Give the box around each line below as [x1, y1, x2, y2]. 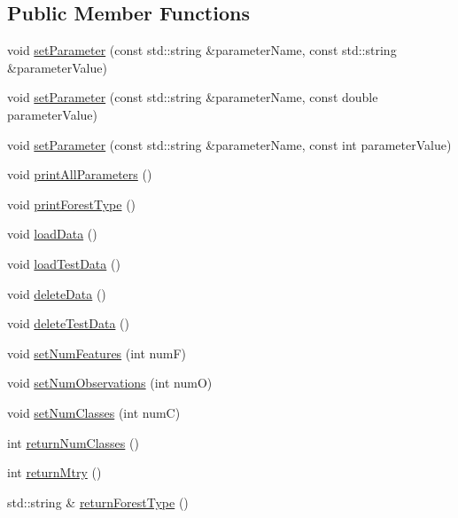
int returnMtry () [7, 463, 102, 482]
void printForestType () [7, 194, 136, 213]
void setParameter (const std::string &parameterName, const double [7, 88, 378, 106]
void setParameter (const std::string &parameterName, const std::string [7, 41, 397, 59]
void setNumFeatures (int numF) [7, 343, 187, 362]
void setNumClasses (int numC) [7, 403, 181, 421]
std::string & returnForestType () [7, 492, 189, 511]
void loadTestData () [7, 254, 120, 272]
